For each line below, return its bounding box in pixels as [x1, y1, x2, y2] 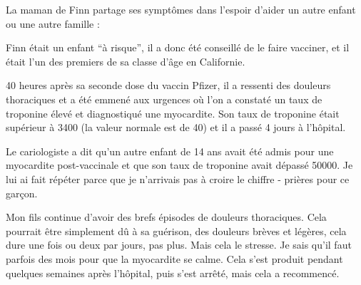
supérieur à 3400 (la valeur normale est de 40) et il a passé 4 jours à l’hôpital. [6, 120, 346, 135]
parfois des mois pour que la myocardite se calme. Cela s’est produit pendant [6, 251, 343, 266]
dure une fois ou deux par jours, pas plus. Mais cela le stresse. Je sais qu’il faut [6, 237, 352, 252]
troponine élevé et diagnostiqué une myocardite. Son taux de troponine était [6, 105, 340, 120]
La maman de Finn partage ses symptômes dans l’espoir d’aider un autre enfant [6, 2, 356, 16]
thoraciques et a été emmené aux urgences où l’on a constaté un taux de [6, 91, 322, 106]
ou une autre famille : [6, 16, 100, 31]
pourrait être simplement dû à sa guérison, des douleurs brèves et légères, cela [6, 223, 347, 238]
